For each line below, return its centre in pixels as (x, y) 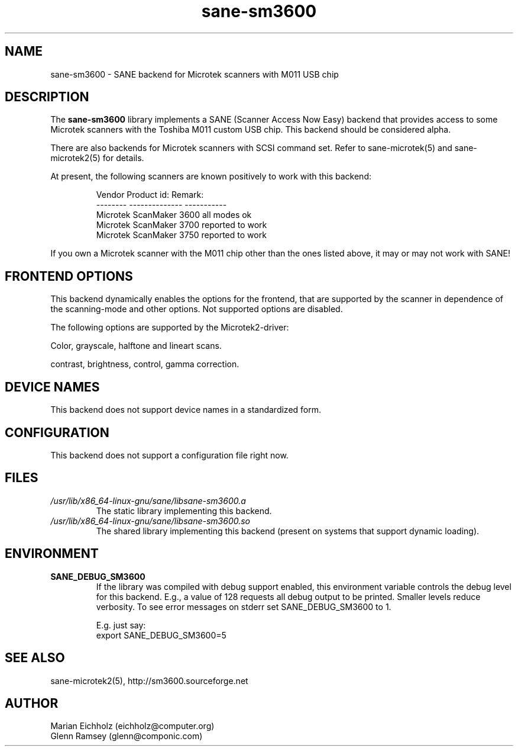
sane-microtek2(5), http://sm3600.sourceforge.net (149, 681)
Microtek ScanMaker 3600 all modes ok (174, 215)
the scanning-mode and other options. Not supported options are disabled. (197, 309)
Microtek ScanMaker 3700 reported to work (182, 225)
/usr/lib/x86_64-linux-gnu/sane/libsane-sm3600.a (148, 500)
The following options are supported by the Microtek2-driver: (170, 328)
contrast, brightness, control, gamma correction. (145, 364)
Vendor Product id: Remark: (150, 195)
